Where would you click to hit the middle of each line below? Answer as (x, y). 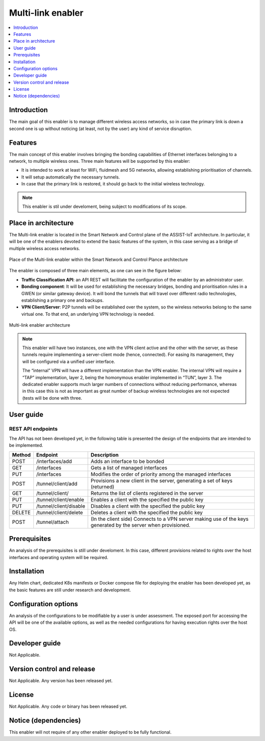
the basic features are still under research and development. (70, 590)
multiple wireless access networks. (45, 248)
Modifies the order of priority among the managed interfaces (161, 474)
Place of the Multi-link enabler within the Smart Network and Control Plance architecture (99, 259)
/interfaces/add (54, 461)
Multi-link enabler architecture (40, 325)
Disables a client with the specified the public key (148, 506)
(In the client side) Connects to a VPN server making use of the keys (170, 519)
